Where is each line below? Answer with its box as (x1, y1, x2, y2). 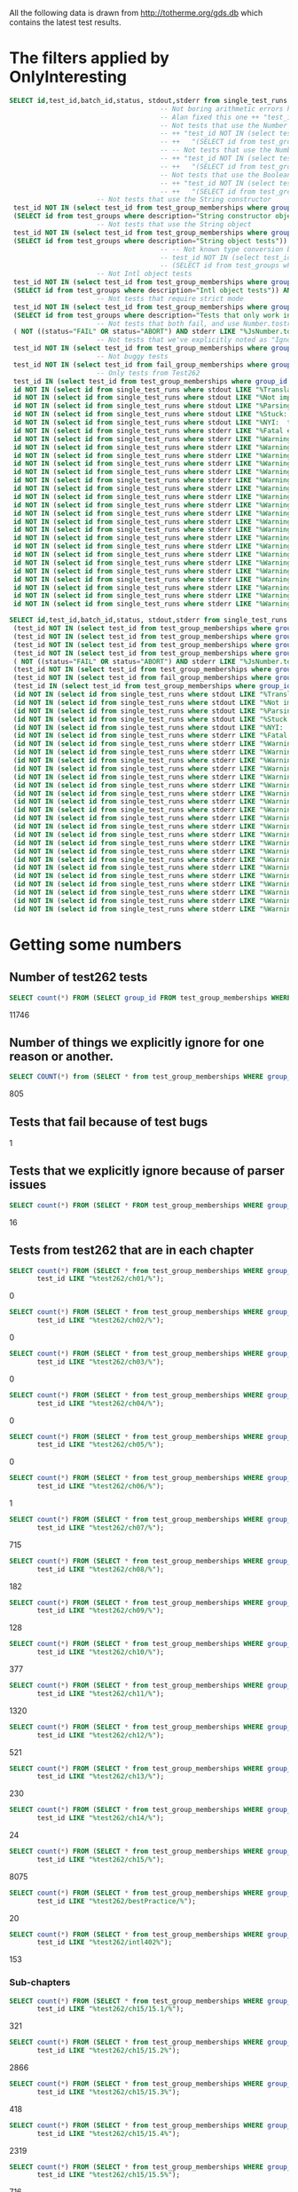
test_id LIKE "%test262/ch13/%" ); (36, 1772, 165, 1781)
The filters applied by (9, 48, 170, 68)
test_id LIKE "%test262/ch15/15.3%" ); (36, 2087, 180, 2096)
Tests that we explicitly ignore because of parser (9, 1163, 286, 1179)
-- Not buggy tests (96, 352, 169, 361)
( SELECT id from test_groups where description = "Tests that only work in (12, 311, 292, 320)
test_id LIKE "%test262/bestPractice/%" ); (36, 1896, 197, 1905)
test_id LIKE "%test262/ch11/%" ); (36, 1689, 165, 1698)
